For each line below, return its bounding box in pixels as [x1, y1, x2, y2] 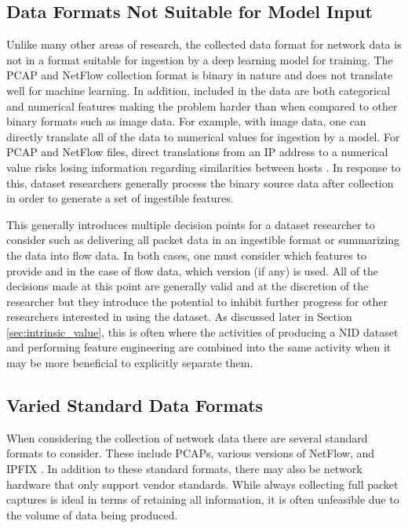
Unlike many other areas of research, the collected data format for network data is [6, 36, 402, 53]
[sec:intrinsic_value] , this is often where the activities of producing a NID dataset [6, 323, 399, 340]
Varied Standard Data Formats [6, 393, 264, 417]
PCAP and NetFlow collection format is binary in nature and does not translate [6, 67, 393, 83]
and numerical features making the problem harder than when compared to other [6, 97, 398, 114]
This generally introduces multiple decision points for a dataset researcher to [6, 216, 375, 232]
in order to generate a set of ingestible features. [6, 190, 234, 206]
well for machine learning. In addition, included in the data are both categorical [6, 82, 391, 98]
